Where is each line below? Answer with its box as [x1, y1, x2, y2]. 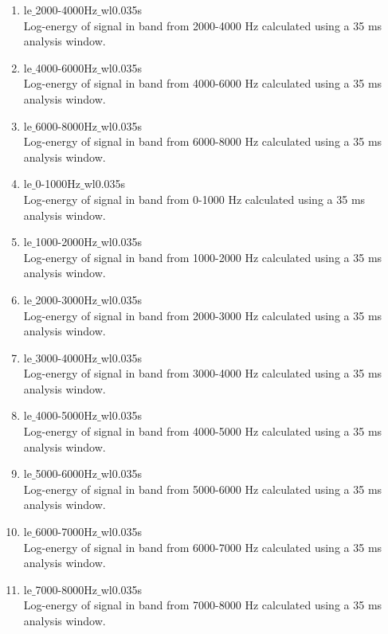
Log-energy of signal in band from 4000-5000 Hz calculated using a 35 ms [23, 423, 382, 440]
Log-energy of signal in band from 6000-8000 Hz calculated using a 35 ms [23, 133, 382, 150]
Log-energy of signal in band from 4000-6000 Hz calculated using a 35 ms [23, 75, 382, 92]
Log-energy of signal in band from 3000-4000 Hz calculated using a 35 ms [23, 365, 382, 382]
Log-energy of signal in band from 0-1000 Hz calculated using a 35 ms [23, 190, 366, 207]
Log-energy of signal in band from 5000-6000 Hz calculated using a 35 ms [23, 480, 382, 497]
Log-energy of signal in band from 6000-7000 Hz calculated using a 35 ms [23, 538, 382, 555]
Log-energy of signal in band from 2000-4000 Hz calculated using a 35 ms [23, 17, 382, 33]
